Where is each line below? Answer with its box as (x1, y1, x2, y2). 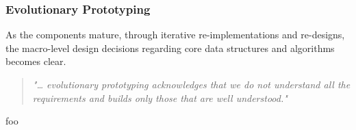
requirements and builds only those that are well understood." (32, 90, 288, 105)
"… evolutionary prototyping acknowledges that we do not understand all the (32, 77, 351, 91)
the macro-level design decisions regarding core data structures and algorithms (5, 40, 335, 55)
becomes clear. (5, 54, 66, 68)
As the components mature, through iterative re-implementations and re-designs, (5, 27, 345, 42)
